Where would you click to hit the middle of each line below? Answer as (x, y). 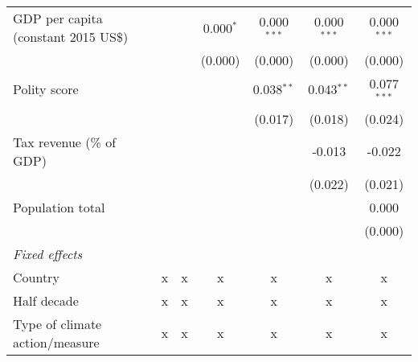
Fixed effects (48, 253)
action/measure (56, 342)
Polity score (46, 89)
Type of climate (57, 323)
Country (36, 277)
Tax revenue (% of (65, 142)
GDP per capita (58, 18)
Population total (59, 207)
